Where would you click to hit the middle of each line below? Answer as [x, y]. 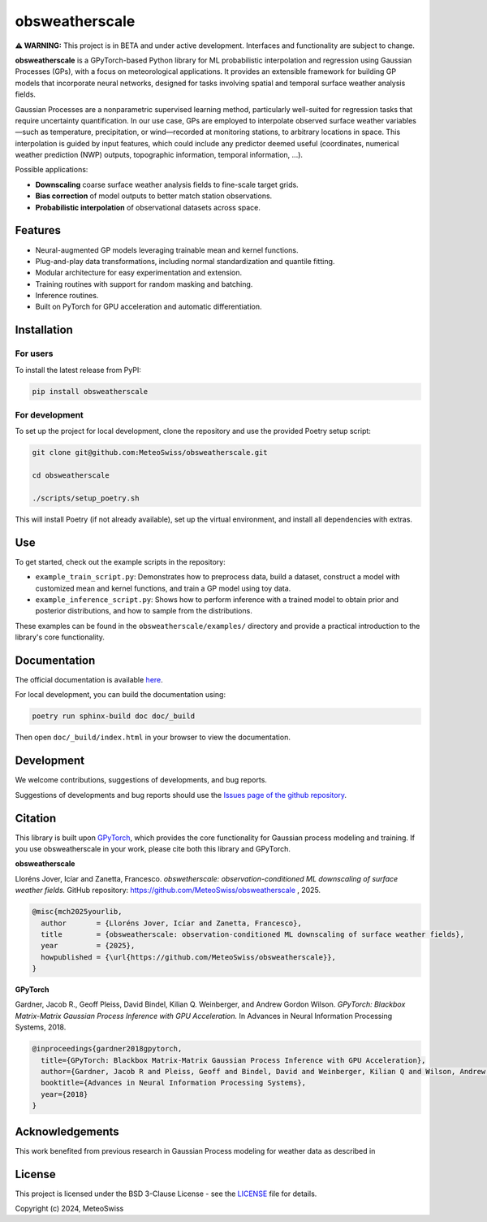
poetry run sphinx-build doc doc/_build [113, 716]
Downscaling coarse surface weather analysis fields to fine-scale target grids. [167, 184]
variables [401, 120]
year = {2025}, [88, 946]
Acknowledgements [67, 1131]
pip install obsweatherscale [90, 391]
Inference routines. [67, 296]
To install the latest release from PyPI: [78, 370]
